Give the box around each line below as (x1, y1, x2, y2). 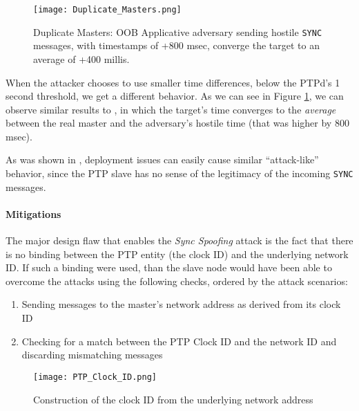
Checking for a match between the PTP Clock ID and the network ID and (21, 334, 337, 348)
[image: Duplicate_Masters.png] (33, 5, 182, 15)
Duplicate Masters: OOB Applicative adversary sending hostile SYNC (33, 24, 322, 39)
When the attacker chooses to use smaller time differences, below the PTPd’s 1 (6, 75, 340, 89)
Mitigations (6, 206, 61, 221)
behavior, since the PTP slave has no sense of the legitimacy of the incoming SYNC (6, 166, 353, 181)
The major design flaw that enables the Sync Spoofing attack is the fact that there (6, 233, 353, 248)
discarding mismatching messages (21, 347, 163, 362)
